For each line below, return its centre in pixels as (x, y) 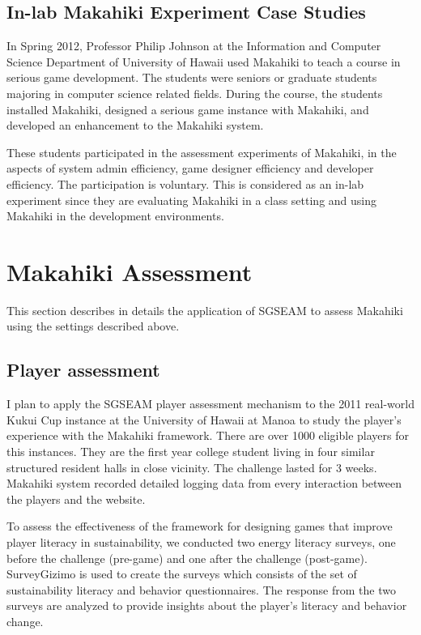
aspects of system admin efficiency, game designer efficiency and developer (190, 168)
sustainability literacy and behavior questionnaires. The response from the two (201, 589)
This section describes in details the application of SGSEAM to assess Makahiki (205, 310)
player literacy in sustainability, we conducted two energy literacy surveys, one (201, 542)
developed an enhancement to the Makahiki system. (135, 125)
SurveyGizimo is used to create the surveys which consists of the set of (182, 574)
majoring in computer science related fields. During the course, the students (195, 93)
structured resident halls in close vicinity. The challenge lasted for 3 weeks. (192, 467)
